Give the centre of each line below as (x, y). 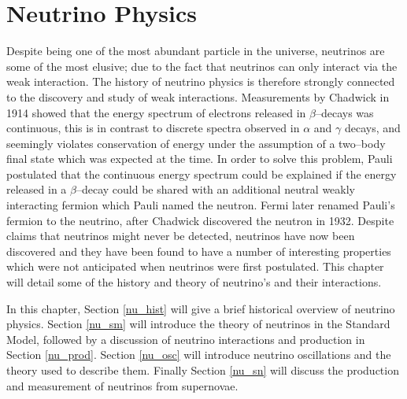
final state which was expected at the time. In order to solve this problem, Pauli (200, 159)
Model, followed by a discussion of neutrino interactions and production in (186, 339)
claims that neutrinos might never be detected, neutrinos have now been (181, 236)
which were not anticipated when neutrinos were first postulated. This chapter (195, 266)
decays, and (372, 128)
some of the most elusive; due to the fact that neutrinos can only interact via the (202, 66)
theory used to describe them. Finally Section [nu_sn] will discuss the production (203, 370)
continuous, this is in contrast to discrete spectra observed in (153, 128)
